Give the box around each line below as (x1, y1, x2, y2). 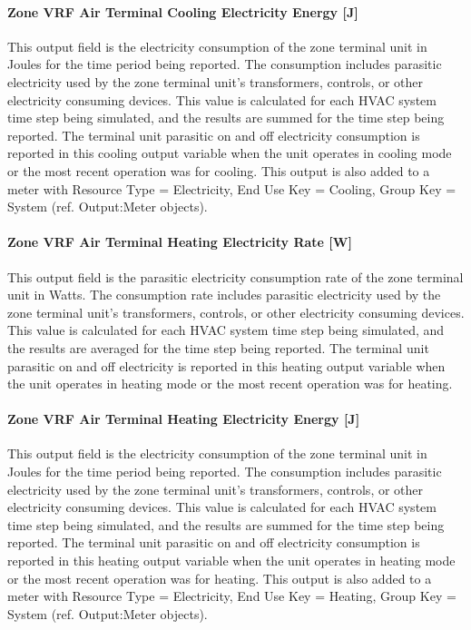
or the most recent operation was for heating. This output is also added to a (7, 568, 432, 587)
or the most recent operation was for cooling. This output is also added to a (7, 161, 430, 180)
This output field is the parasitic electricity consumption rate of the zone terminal (7, 267, 464, 286)
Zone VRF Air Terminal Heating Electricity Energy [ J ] (7, 409, 360, 428)
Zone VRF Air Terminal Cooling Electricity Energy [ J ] (7, 2, 358, 21)
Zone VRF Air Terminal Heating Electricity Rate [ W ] (7, 232, 352, 251)
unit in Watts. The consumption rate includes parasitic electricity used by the (7, 285, 441, 304)
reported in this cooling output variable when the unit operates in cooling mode (7, 143, 452, 162)
